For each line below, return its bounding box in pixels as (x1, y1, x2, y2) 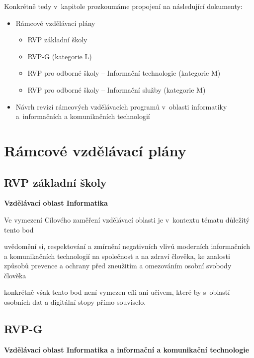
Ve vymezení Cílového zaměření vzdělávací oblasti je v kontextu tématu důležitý (4, 214, 250, 225)
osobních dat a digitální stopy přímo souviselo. (4, 297, 146, 307)
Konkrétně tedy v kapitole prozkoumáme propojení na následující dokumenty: (4, 1, 243, 11)
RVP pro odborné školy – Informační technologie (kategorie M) (27, 68, 221, 78)
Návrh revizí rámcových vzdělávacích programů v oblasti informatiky (15, 101, 227, 112)
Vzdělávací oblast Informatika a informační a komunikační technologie (4, 344, 250, 355)
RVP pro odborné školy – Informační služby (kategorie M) (27, 84, 206, 95)
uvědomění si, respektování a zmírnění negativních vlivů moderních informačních (4, 241, 251, 251)
